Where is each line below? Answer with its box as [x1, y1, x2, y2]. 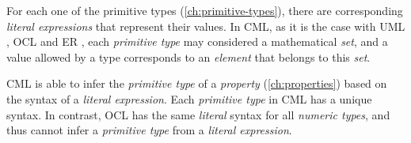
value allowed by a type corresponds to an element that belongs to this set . [6, 48, 371, 65]
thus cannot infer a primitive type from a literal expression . [6, 122, 292, 138]
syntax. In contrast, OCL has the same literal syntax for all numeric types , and [6, 106, 390, 122]
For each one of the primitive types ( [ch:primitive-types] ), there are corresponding [6, 2, 403, 18]
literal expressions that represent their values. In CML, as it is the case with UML [6, 17, 405, 34]
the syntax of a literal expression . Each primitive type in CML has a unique [6, 90, 372, 107]
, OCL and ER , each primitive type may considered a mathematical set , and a [6, 33, 388, 50]
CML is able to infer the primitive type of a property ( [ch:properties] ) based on [6, 75, 387, 92]
